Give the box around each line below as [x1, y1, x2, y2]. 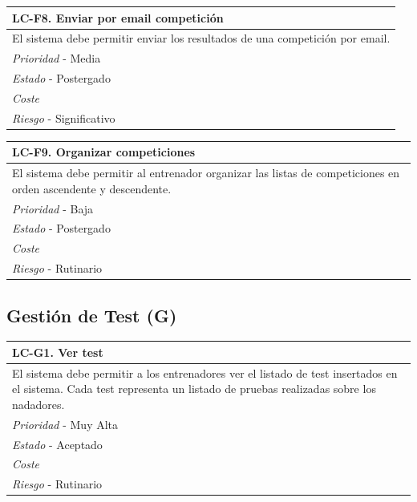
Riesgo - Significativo [12, 109, 115, 126]
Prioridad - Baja [12, 200, 94, 217]
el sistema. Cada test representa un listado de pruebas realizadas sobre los [12, 380, 376, 397]
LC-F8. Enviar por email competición [12, 9, 224, 26]
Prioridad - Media [12, 50, 101, 67]
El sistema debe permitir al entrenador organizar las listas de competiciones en [12, 164, 400, 181]
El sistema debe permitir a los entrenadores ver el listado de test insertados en [12, 364, 398, 381]
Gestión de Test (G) [6, 302, 177, 327]
